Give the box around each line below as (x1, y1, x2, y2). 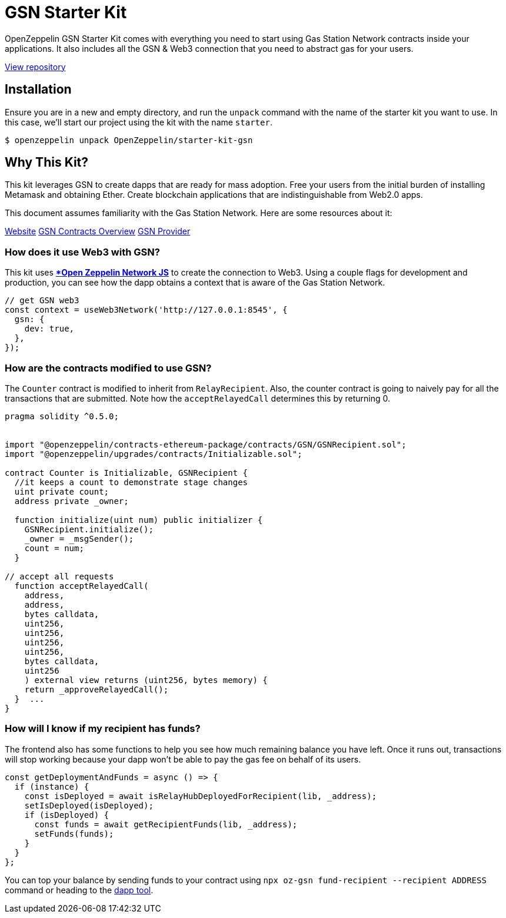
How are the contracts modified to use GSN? (5, 362, 212, 374)
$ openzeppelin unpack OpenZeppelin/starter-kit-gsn (5, 135, 253, 145)
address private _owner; (14, 496, 129, 506)
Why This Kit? (5, 155, 89, 170)
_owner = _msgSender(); (24, 533, 134, 543)
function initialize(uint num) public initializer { (14, 515, 263, 525)
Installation (5, 82, 72, 97)
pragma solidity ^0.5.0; (5, 411, 119, 421)
